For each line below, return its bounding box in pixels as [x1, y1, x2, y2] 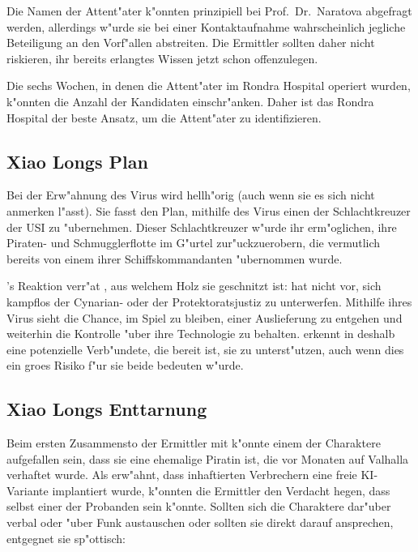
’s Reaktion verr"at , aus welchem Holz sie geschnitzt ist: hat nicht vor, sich [6, 277, 382, 294]
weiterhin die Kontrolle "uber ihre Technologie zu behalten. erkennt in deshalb [6, 325, 395, 342]
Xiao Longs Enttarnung [6, 396, 207, 421]
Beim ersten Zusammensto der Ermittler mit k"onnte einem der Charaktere [6, 434, 381, 451]
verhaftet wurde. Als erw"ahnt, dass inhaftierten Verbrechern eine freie [6, 466, 357, 483]
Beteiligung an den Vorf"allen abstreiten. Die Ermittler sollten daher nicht [6, 34, 375, 51]
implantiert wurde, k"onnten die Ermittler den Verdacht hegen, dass [52, 481, 390, 499]
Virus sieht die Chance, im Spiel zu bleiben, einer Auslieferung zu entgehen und [6, 309, 403, 326]
